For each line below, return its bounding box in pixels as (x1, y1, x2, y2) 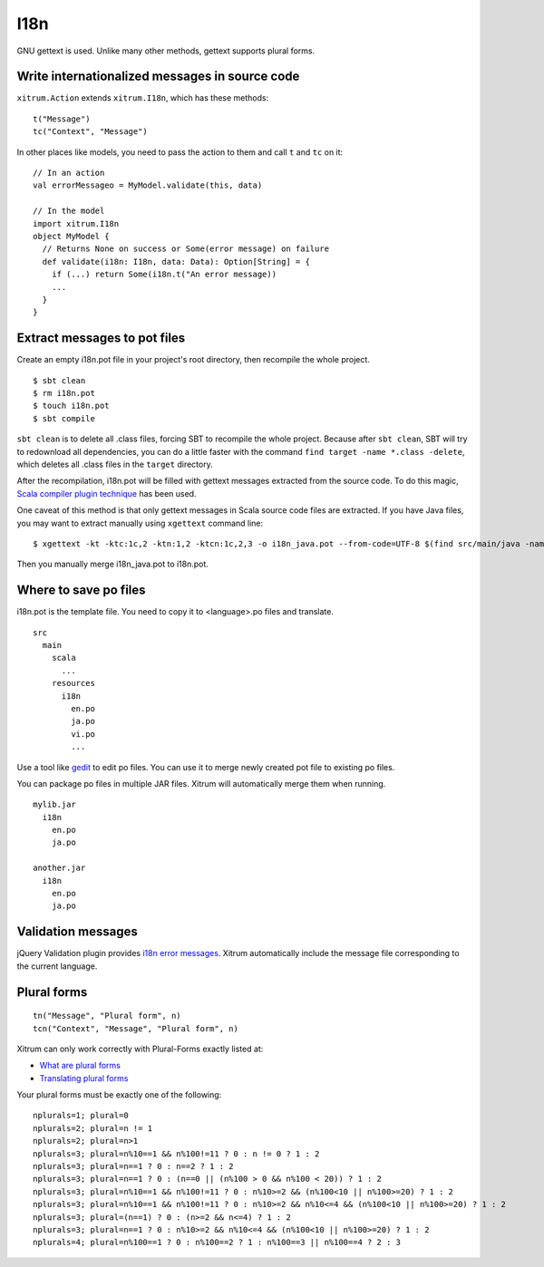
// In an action (33, 168, 105, 179)
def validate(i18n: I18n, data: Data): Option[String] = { (42, 256, 310, 266)
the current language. (16, 961, 98, 972)
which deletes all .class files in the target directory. (16, 459, 213, 469)
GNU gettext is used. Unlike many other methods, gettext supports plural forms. (16, 45, 316, 56)
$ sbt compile (33, 413, 95, 423)
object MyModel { (33, 231, 110, 241)
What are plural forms (39, 1060, 121, 1071)
